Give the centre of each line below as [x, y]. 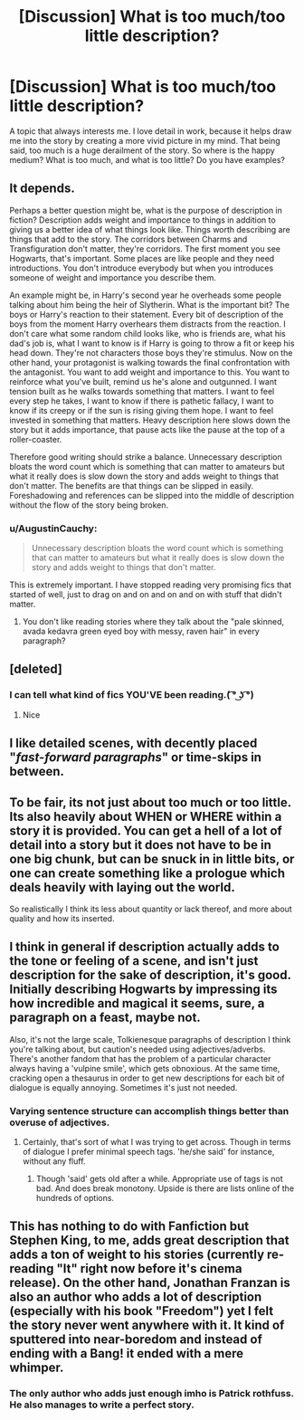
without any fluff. [54, 1161]
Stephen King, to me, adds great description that [149, 1240]
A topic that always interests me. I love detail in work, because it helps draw [151, 131]
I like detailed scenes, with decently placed [133, 743]
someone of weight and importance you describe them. [113, 277]
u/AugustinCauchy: [53, 529]
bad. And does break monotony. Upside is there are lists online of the [165, 1188]
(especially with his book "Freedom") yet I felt [142, 1311]
